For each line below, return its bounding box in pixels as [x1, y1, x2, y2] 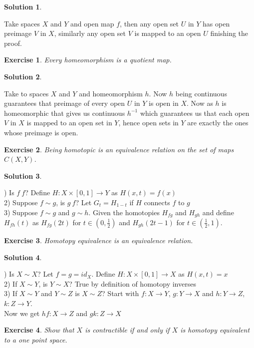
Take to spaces [4, 88, 49, 98]
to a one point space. [4, 334, 67, 345]
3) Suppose [4, 207, 38, 217]
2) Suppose [4, 197, 38, 207]
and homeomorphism [79, 88, 143, 98]
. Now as [186, 98, 213, 108]
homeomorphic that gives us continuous [4, 107, 125, 118]
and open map [70, 18, 114, 28]
